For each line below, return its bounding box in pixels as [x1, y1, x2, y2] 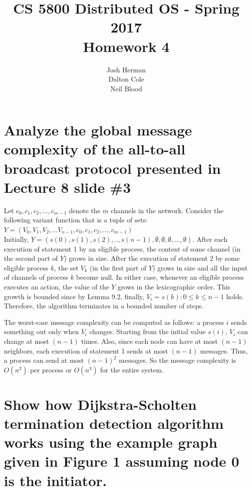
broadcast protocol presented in [4, 158, 221, 178]
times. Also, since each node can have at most [81, 336, 218, 346]
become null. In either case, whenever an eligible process [76, 272, 244, 282]
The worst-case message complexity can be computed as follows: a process [4, 317, 224, 327]
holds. [226, 291, 244, 301]
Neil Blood [110, 83, 142, 93]
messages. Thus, [200, 345, 248, 355]
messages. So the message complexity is [118, 355, 236, 365]
